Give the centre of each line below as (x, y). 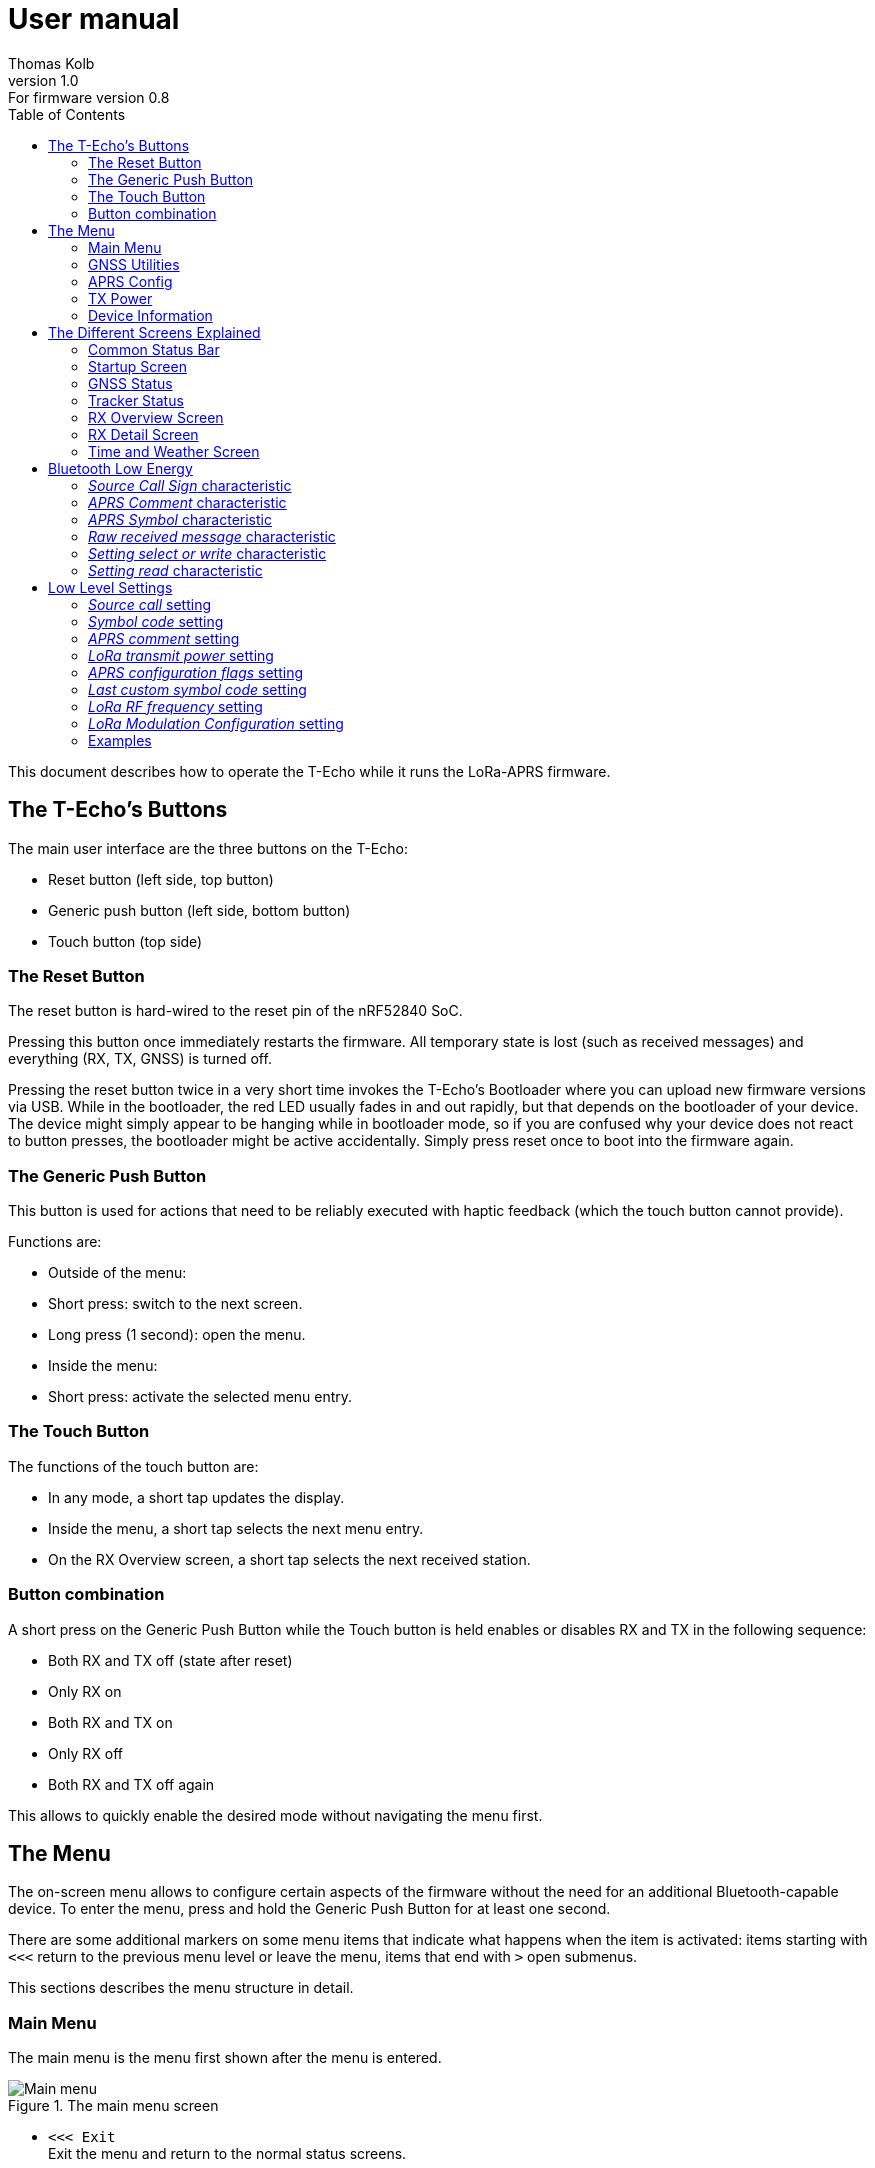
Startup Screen (137, 366)
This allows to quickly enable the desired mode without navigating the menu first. (275, 1815)
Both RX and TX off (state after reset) (170, 1660)
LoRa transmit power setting (181, 655)
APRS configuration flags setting (196, 672)
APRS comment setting (164, 638)
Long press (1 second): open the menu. (177, 1335)
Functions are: (55, 1242)
